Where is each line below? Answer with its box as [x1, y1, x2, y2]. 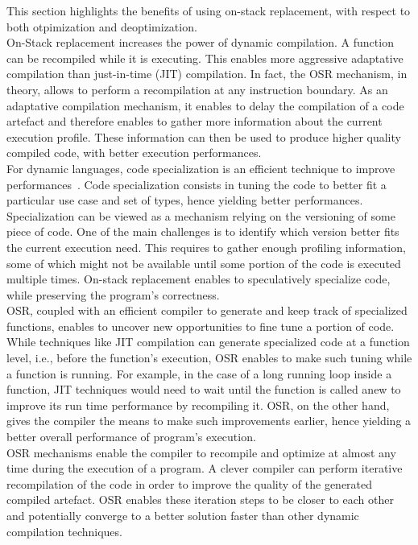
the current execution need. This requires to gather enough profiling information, [6, 238, 406, 255]
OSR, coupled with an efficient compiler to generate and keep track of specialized [6, 302, 408, 319]
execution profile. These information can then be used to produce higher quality [6, 128, 401, 145]
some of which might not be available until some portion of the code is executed [6, 254, 401, 271]
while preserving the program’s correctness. [6, 286, 220, 303]
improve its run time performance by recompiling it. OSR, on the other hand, [6, 396, 390, 413]
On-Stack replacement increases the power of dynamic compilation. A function [6, 34, 394, 51]
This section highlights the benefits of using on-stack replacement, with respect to [6, 2, 411, 19]
